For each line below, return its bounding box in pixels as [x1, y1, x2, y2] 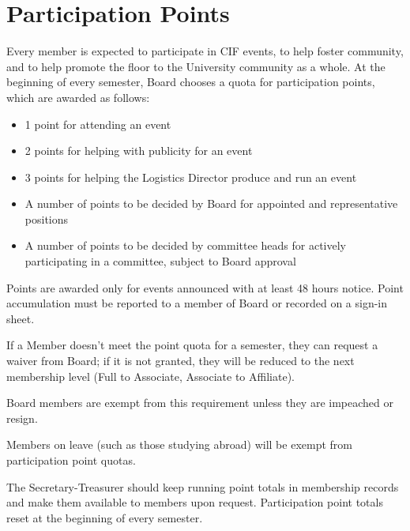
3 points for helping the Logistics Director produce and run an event [24, 168, 357, 185]
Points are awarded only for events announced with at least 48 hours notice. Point [6, 279, 404, 296]
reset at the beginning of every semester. [6, 509, 203, 525]
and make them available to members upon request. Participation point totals [6, 494, 383, 510]
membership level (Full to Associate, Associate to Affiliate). [6, 367, 295, 384]
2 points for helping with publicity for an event [24, 142, 253, 159]
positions [24, 210, 69, 227]
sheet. [6, 310, 35, 326]
